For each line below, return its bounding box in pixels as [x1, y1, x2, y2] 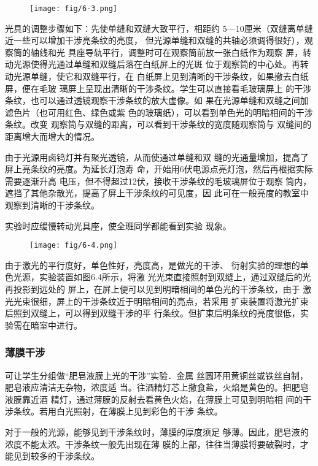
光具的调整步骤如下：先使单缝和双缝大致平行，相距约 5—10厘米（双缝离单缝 [5, 21, 313, 34]
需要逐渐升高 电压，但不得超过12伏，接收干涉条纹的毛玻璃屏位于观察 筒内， [5, 174, 312, 187]
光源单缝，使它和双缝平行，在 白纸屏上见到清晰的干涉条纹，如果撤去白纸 [13, 70, 309, 83]
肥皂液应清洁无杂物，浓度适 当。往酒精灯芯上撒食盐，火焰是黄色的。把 [5, 381, 292, 394]
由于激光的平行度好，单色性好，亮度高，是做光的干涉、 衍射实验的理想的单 [5, 258, 309, 271]
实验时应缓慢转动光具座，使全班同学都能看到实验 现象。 [5, 219, 231, 232]
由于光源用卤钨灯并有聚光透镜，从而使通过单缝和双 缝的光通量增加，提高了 [5, 150, 309, 163]
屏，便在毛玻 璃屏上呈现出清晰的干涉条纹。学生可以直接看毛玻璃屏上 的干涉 [5, 82, 312, 94]
